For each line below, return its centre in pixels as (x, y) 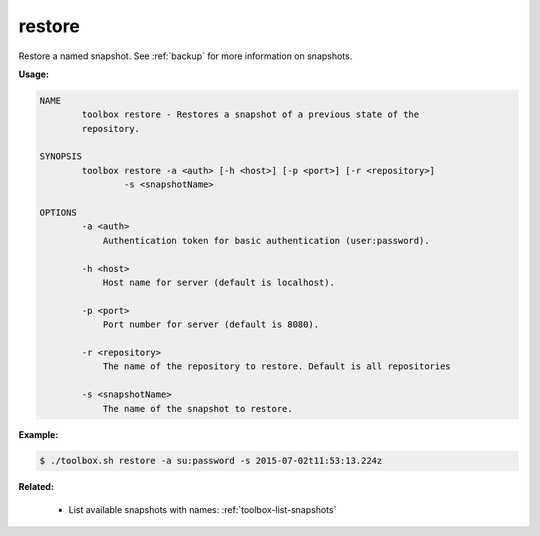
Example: (38, 434)
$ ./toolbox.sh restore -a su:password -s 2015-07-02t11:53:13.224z (211, 461)
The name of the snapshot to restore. (198, 408)
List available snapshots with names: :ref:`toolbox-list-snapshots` (202, 509)
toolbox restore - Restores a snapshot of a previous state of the (250, 114)
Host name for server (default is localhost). (218, 282)
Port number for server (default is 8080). (211, 324)
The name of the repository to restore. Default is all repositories (277, 366)
